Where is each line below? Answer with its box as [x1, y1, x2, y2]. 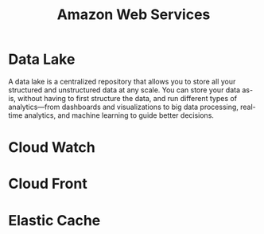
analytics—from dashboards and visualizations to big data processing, [8, 102, 239, 111]
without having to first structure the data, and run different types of [17, 93, 237, 103]
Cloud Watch [8, 138, 95, 157]
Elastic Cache [8, 211, 101, 229]
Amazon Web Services [56, 6, 211, 24]
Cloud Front [8, 175, 87, 193]
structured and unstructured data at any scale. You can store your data [8, 85, 241, 95]
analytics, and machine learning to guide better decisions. [24, 110, 215, 120]
